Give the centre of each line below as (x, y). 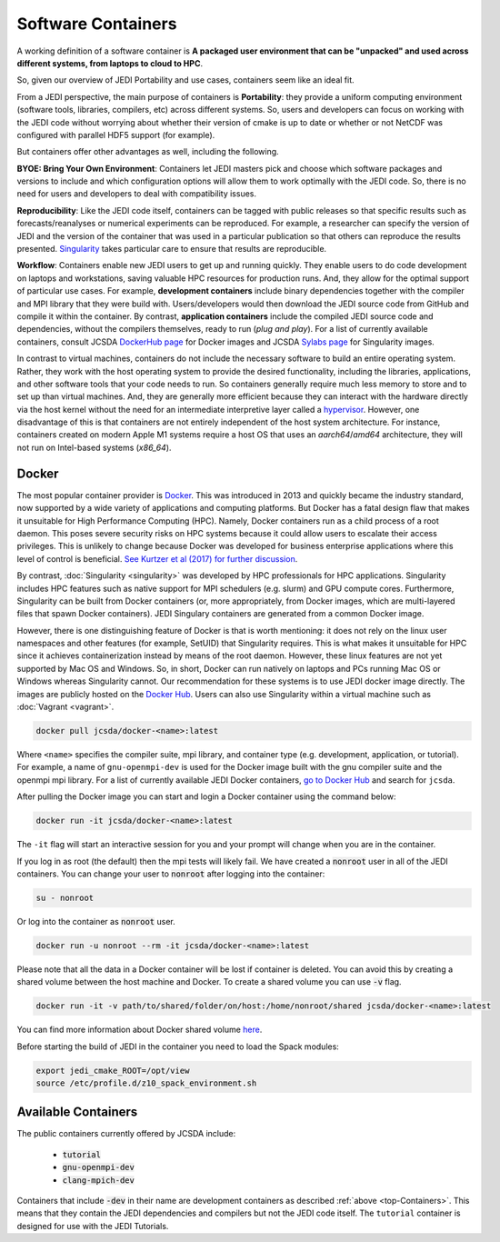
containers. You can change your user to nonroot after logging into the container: (171, 874)
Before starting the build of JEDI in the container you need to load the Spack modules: (178, 1047)
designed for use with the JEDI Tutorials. (93, 1226)
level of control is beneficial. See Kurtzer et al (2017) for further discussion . (157, 558)
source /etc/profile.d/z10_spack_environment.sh (146, 1083)
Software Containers (97, 24)
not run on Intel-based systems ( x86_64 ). (94, 447)
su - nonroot (65, 897)
